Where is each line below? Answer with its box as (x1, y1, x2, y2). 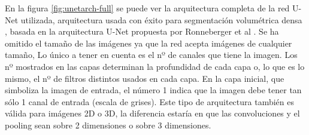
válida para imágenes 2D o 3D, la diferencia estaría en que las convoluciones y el (5, 107, 300, 119)
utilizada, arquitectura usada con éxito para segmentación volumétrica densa (20, 13, 302, 26)
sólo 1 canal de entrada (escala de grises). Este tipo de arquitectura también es (5, 95, 294, 108)
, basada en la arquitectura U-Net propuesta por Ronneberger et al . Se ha (5, 25, 279, 38)
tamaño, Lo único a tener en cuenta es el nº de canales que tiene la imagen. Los (5, 48, 298, 61)
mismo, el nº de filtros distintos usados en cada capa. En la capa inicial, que (5, 72, 284, 84)
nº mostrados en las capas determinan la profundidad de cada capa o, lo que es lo (5, 60, 305, 72)
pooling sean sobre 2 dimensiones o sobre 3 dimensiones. (5, 118, 211, 131)
